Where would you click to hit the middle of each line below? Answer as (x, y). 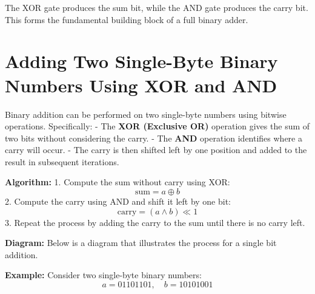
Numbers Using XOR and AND (141, 85)
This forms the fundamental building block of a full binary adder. (127, 19)
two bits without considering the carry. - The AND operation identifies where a (154, 138)
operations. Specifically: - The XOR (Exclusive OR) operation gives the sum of (157, 126)
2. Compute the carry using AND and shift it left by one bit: (118, 201)
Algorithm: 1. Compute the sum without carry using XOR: (118, 182)
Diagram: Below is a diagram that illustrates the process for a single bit (141, 243)
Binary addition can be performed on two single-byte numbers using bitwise (146, 114)
